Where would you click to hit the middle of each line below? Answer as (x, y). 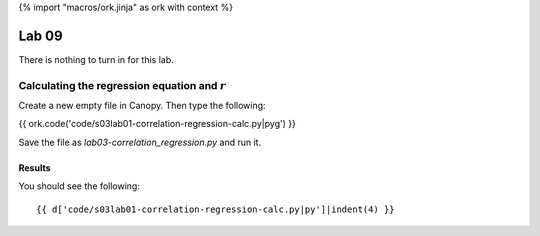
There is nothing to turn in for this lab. (96, 59)
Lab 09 (41, 35)
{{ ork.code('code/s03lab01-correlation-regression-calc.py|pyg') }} (157, 124)
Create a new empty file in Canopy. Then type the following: (142, 106)
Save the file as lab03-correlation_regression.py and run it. (140, 142)
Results (34, 167)
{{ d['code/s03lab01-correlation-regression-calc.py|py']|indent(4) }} (215, 209)
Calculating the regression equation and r (122, 85)
